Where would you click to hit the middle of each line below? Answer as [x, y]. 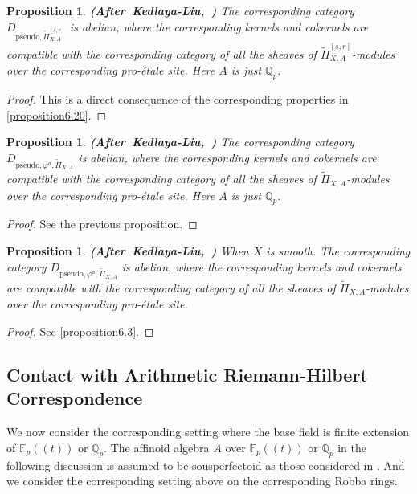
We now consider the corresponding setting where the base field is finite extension [208, 432]
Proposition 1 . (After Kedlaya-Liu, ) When [128, 250]
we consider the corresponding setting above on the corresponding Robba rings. [202, 481]
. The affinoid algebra [157, 447]
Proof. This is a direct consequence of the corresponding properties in [178, 98]
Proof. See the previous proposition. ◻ [102, 224]
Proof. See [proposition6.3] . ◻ [80, 331]
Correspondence [75, 398]
